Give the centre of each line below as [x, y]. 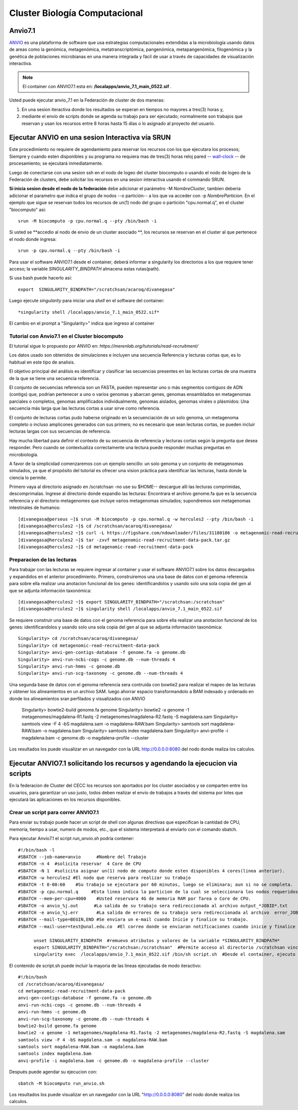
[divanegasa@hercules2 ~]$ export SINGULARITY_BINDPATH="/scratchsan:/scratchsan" [121, 602]
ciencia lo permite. [28, 478]
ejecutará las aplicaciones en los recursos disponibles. [65, 800]
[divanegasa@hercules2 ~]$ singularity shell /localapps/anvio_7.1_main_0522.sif [120, 609]
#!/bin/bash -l [37, 850]
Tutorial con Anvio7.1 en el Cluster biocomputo [66, 336]
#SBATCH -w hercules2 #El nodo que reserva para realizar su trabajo [105, 878]
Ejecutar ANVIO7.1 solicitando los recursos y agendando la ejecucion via [123, 763]
